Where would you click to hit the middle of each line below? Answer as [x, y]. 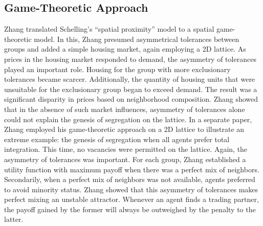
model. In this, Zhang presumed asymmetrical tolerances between [137, 39]
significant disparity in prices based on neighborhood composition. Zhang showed [131, 99]
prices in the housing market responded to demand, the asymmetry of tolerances [130, 59]
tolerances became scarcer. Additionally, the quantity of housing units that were [130, 79]
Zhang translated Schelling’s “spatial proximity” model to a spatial [109, 29]
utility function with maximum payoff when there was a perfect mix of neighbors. [132, 169]
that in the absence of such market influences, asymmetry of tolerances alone [125, 109]
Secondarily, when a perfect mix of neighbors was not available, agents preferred [130, 179]
